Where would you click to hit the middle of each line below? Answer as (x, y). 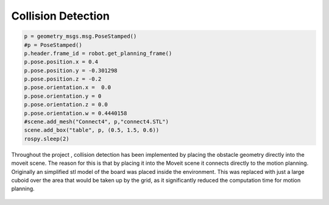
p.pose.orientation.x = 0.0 (68, 88)
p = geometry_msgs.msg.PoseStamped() (80, 36)
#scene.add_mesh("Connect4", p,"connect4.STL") (96, 122)
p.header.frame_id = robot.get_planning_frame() (98, 53)
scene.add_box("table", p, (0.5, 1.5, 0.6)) (92, 130)
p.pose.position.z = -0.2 (63, 79)
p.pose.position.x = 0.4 (61, 62)
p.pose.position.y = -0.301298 (71, 70)
